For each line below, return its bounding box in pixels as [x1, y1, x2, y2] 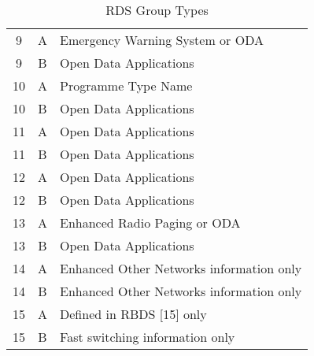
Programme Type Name [60, 76, 193, 95]
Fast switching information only [60, 328, 235, 346]
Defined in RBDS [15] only [60, 305, 207, 323]
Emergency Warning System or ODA [60, 31, 264, 49]
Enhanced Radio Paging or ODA [60, 213, 241, 232]
